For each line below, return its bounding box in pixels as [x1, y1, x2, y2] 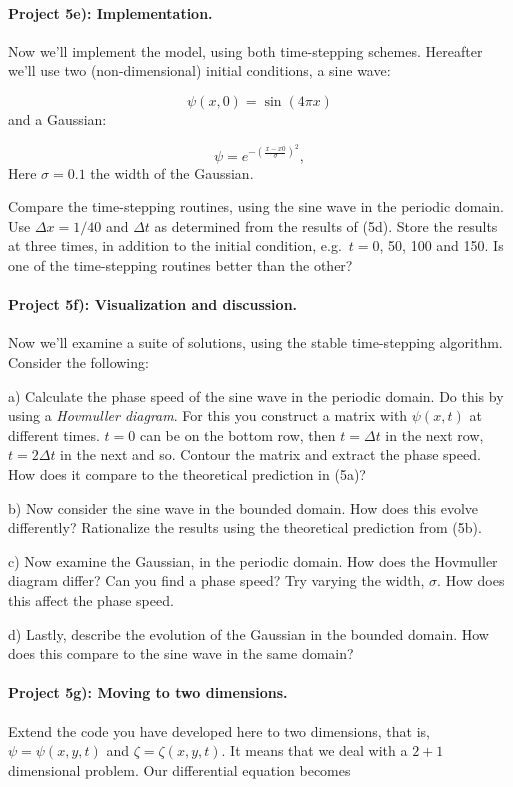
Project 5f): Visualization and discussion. [8, 294, 298, 315]
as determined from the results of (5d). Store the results [154, 215, 498, 236]
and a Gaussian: [8, 108, 107, 129]
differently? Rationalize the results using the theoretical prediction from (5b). [8, 517, 482, 538]
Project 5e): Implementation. [8, 2, 213, 23]
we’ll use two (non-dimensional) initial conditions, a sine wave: [8, 60, 391, 81]
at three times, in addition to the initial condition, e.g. [8, 235, 342, 256]
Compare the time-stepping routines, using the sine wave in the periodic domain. [8, 196, 504, 217]
